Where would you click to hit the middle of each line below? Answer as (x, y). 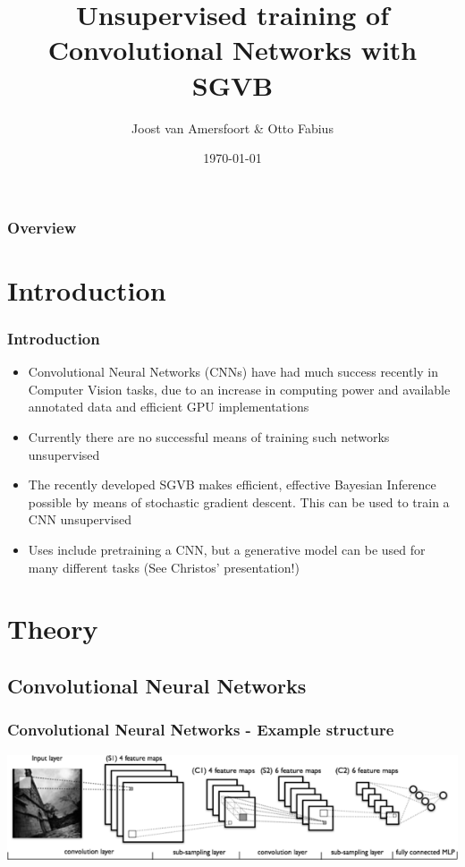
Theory (53, 629)
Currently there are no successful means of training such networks (209, 436)
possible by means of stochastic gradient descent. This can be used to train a (239, 501)
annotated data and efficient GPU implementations (169, 407)
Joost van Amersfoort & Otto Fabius (232, 127)
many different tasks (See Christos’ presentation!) (164, 567)
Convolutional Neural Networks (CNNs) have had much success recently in (233, 372)
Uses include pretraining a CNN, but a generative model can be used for (227, 549)
